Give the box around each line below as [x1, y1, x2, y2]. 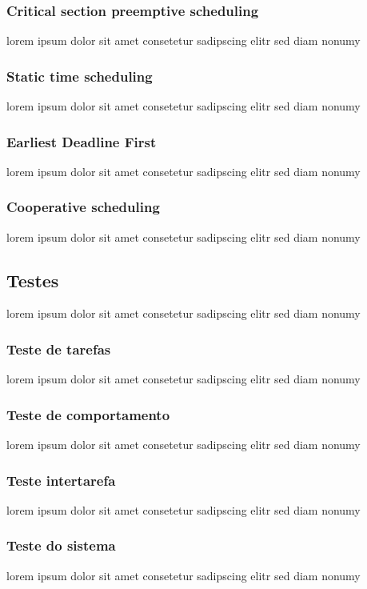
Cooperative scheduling [6, 197, 160, 217]
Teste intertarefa [6, 470, 116, 490]
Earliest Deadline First [6, 131, 157, 151]
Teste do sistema [6, 535, 116, 555]
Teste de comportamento [6, 404, 170, 424]
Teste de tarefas [6, 339, 111, 359]
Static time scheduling [6, 66, 153, 86]
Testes [6, 267, 59, 292]
